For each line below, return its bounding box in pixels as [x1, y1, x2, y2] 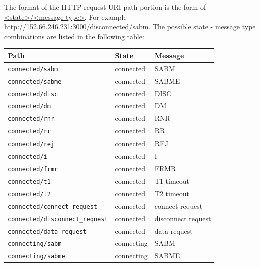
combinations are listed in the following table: [4, 31, 144, 41]
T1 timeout [154, 175, 190, 186]
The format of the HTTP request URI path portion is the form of [4, 2, 206, 12]
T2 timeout [154, 188, 190, 198]
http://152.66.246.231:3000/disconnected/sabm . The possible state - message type [4, 21, 256, 32]
